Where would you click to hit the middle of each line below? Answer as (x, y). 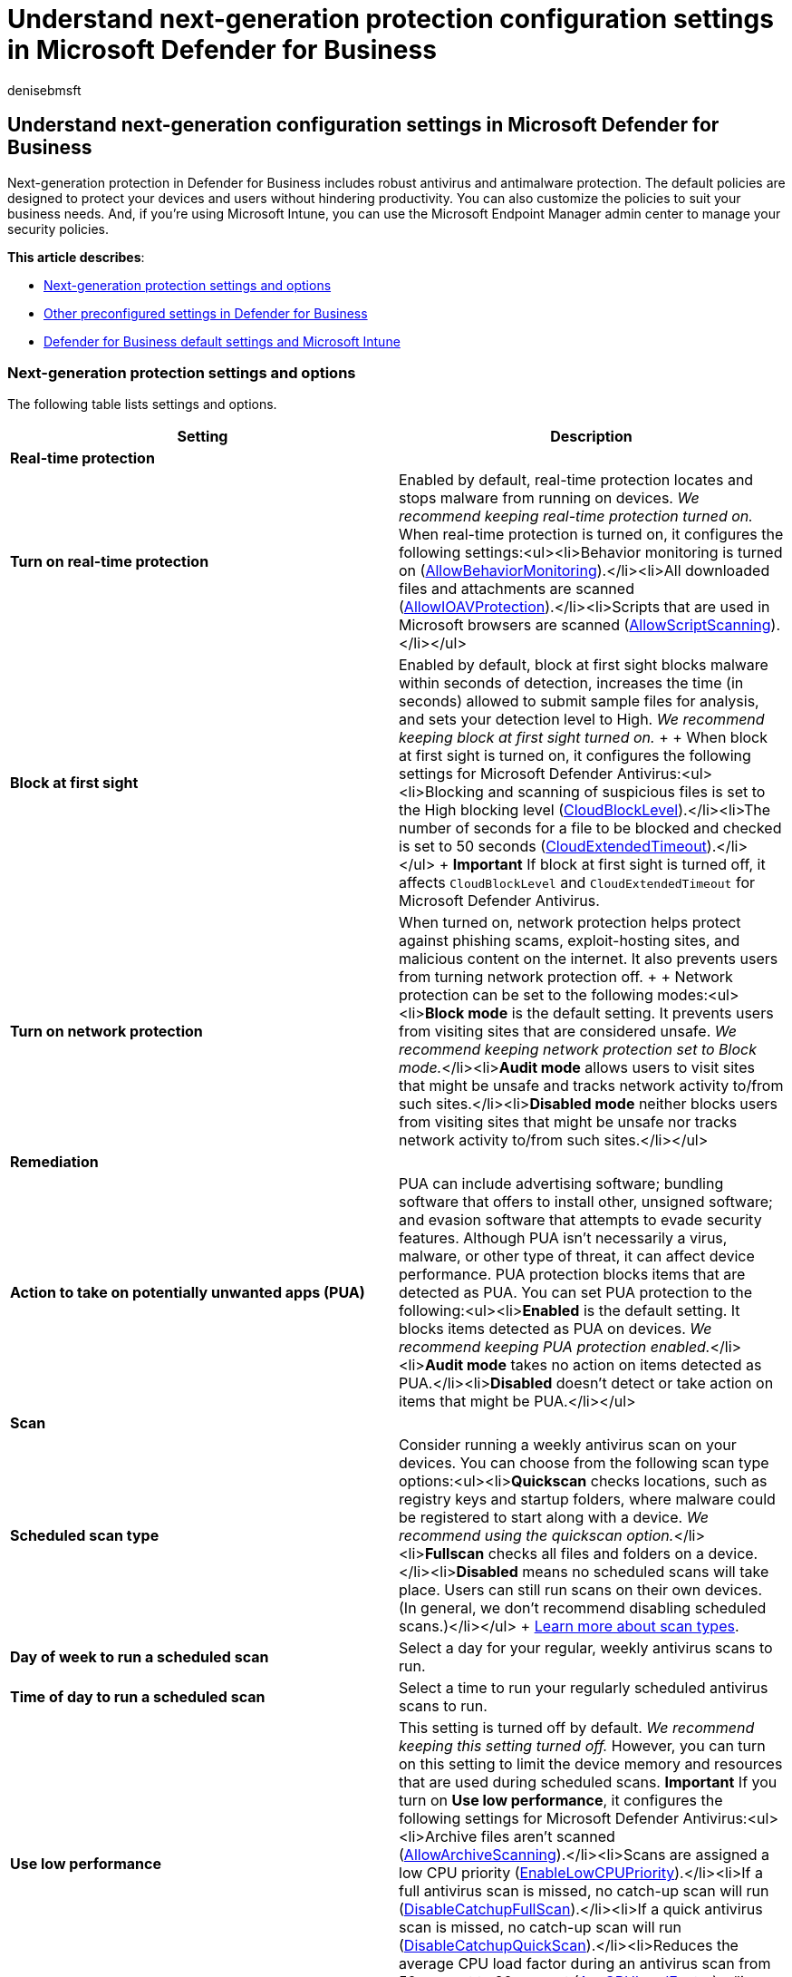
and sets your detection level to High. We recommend (582, 720)
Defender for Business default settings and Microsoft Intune (222, 341)
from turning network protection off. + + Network (566, 977)
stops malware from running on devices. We (549, 498)
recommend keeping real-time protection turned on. (576, 516)
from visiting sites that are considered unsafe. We (568, 1032)
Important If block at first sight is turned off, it (609, 865)
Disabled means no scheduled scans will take (613, 1572)
